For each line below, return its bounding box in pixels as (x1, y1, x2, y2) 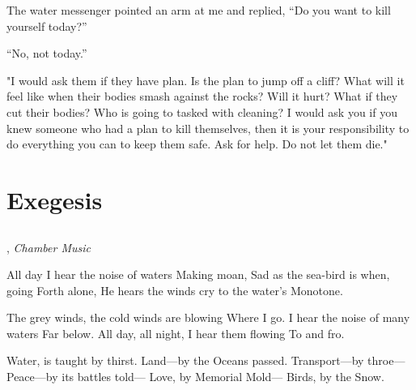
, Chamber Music (6, 238, 91, 255)
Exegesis (6, 182, 103, 216)
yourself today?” (6, 17, 87, 34)
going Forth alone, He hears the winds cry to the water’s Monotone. (6, 281, 343, 298)
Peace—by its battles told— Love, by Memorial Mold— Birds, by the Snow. (6, 368, 384, 385)
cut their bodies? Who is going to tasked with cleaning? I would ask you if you (6, 103, 397, 120)
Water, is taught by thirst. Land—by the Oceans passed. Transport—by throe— (6, 352, 405, 369)
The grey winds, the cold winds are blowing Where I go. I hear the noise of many (6, 309, 410, 326)
